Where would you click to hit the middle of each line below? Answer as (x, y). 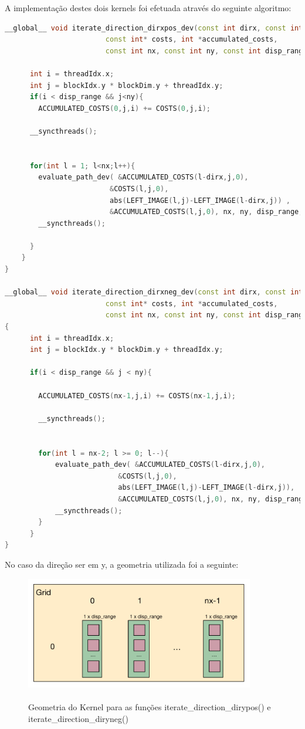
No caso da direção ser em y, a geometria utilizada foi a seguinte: (122, 564)
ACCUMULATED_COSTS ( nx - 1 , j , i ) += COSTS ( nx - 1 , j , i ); (137, 396)
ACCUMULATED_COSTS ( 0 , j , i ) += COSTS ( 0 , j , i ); (124, 108)
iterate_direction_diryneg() (78, 718)
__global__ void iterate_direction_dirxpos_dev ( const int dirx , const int (154, 28)
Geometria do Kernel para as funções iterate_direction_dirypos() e (150, 707)
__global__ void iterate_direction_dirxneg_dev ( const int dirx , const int (154, 292)
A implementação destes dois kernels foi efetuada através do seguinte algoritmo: (148, 8)
